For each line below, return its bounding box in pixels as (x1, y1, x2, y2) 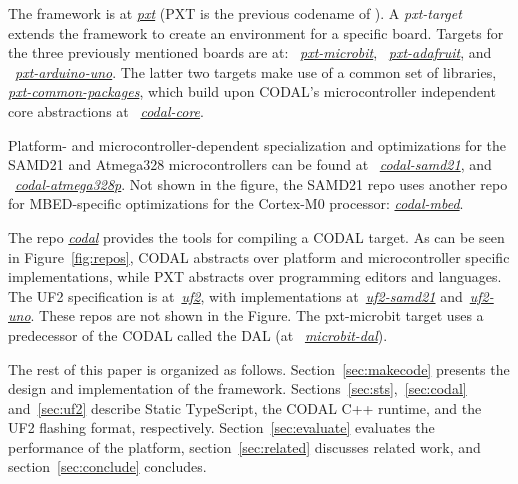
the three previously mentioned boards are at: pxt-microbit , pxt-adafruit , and (8, 42, 492, 63)
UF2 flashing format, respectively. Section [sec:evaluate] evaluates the (8, 417, 435, 438)
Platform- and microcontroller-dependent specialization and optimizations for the (8, 134, 506, 155)
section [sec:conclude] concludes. (8, 456, 207, 477)
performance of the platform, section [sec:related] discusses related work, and (8, 436, 481, 457)
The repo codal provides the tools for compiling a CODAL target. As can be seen (8, 226, 505, 247)
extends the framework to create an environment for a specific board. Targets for (8, 22, 504, 43)
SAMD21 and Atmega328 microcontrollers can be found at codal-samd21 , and (8, 154, 492, 175)
